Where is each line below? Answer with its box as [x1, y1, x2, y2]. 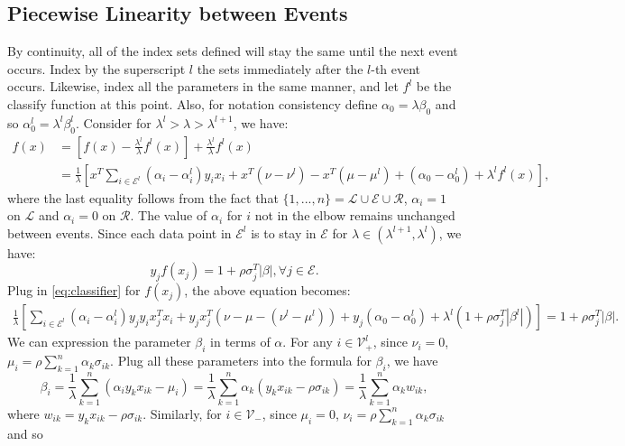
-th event [371, 59, 421, 78]
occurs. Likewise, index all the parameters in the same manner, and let [7, 77, 399, 96]
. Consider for [76, 113, 152, 132]
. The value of [130, 206, 207, 225]
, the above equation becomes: [184, 281, 351, 300]
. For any [282, 332, 333, 351]
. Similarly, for [142, 404, 222, 423]
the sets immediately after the [197, 59, 363, 78]
